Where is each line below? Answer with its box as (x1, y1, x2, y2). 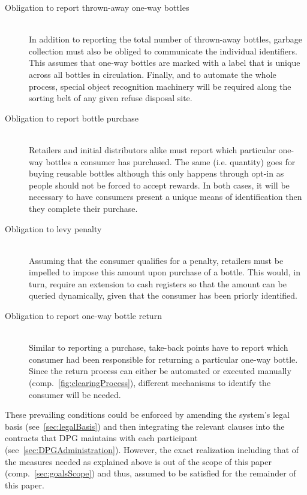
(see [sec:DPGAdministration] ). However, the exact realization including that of (5, 444, 299, 455)
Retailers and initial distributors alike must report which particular (29, 143, 276, 156)
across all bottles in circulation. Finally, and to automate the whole (29, 68, 276, 80)
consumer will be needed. (29, 388, 121, 400)
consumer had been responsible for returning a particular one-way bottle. (29, 353, 298, 365)
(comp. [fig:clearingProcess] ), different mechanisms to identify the (29, 376, 271, 389)
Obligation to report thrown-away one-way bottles (5, 1, 189, 13)
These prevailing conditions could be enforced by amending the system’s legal (5, 408, 290, 421)
